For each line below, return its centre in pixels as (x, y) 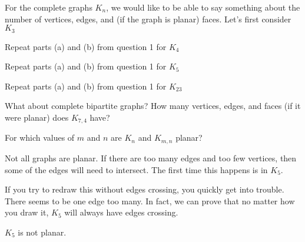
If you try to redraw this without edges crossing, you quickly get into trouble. (145, 189)
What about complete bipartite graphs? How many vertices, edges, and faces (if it (153, 106)
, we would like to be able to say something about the (203, 7)
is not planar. (42, 232)
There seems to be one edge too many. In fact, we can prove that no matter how (150, 200)
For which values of (40, 137)
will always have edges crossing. (121, 212)
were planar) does (37, 117)
